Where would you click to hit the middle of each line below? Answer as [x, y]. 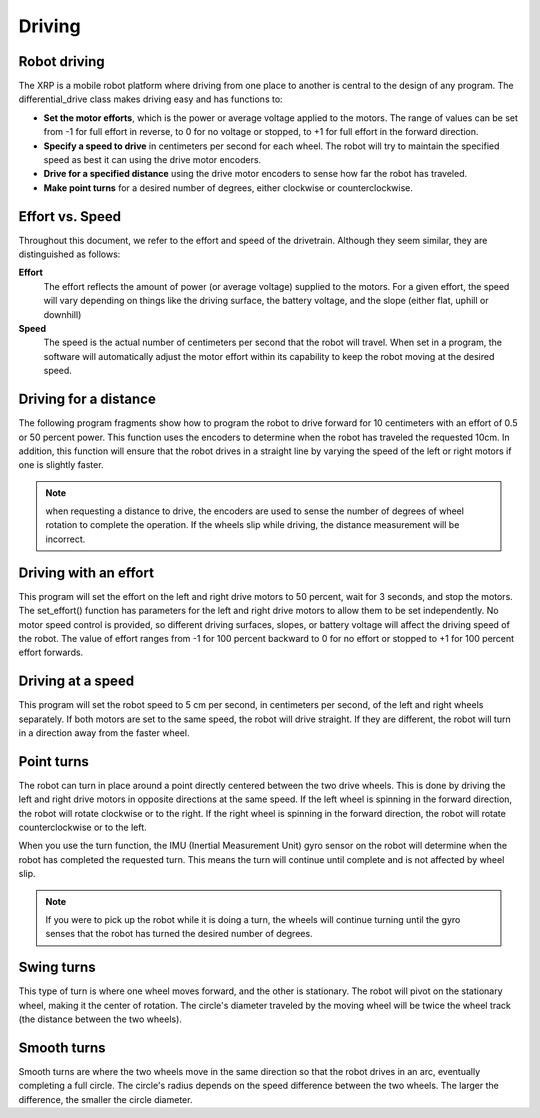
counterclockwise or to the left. [82, 827]
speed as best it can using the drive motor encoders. [152, 160]
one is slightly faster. [61, 465]
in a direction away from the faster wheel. [104, 733]
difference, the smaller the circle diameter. [105, 1099]
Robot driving [61, 61]
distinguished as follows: [69, 254]
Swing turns [57, 967]
